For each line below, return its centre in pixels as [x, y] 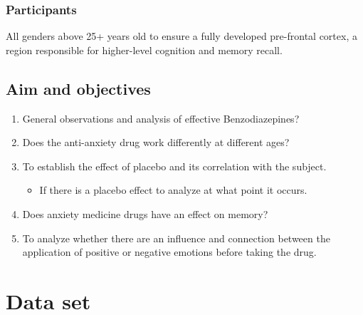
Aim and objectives [78, 88]
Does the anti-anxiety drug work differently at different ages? [156, 142]
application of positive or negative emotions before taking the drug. [169, 252]
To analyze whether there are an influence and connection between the [176, 238]
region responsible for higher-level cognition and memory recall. [144, 50]
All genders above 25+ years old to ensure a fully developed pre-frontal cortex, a [181, 36]
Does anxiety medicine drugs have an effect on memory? [145, 213]
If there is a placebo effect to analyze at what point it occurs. [173, 190]
